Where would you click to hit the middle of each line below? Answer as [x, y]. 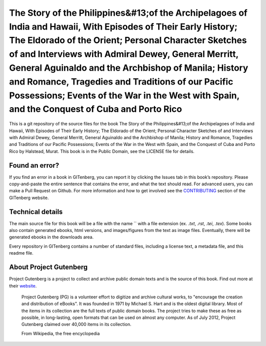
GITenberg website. [29, 198]
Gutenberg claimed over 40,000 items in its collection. [76, 324]
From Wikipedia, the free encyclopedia [61, 333]
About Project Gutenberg [49, 267]
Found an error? [34, 165]
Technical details [36, 212]
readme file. [21, 253]
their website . [23, 286]
